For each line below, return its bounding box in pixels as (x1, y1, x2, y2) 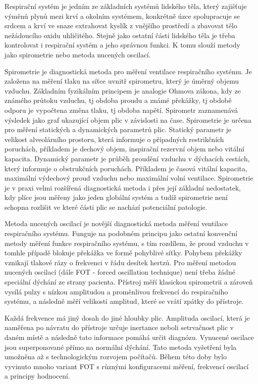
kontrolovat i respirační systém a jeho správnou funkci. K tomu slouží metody (4, 40, 241, 50)
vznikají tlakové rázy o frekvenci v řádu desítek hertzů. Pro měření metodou (4, 257, 236, 267)
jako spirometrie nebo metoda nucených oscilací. (4, 49, 151, 59)
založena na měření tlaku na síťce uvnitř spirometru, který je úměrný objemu (4, 76, 239, 86)
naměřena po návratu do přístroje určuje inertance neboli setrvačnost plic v (4, 322, 234, 333)
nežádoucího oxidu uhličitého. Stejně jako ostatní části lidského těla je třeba (4, 30, 235, 40)
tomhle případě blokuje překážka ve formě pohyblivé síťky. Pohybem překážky (4, 247, 242, 258)
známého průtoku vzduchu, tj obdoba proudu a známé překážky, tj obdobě (4, 95, 232, 105)
